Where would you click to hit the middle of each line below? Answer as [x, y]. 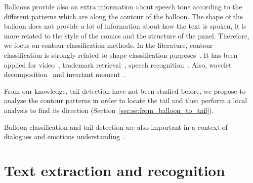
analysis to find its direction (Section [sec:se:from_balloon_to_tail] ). [109, 110]
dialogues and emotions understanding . [65, 136]
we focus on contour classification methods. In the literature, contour [108, 45]
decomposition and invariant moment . [65, 74]
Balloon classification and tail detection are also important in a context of [116, 127]
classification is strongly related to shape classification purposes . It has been [121, 55]
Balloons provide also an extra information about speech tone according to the [123, 6]
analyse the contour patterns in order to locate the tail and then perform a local [126, 100]
